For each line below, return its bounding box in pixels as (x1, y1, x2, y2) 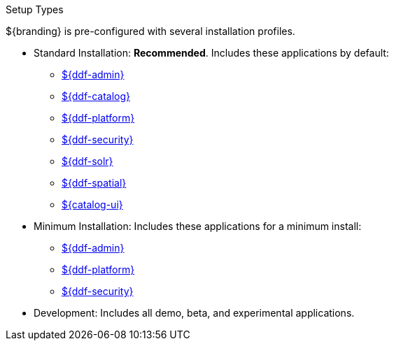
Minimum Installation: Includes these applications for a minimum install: (34, 220, 362, 232)
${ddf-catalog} (62, 90, 131, 102)
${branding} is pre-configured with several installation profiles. (6, 25, 295, 37)
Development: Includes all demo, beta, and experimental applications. (34, 307, 355, 319)
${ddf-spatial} (62, 177, 127, 189)
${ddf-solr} (62, 155, 113, 167)
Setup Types (6, 3, 64, 15)
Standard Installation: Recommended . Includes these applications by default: (34, 47, 389, 59)
